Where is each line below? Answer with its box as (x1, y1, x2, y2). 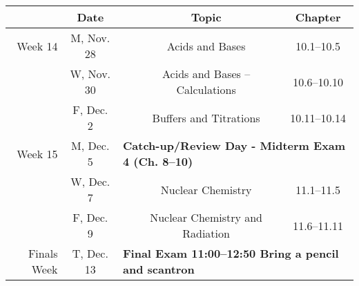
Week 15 (17, 145, 58, 162)
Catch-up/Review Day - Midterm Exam (123, 137, 346, 153)
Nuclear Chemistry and (150, 209, 263, 225)
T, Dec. (72, 245, 108, 261)
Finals (28, 245, 58, 261)
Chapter (295, 9, 341, 25)
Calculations (176, 82, 236, 97)
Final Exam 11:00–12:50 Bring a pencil (123, 245, 339, 261)
